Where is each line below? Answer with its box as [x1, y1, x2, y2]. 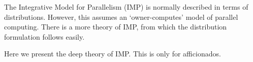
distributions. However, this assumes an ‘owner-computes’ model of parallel [4, 11, 238, 22]
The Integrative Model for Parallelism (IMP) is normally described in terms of [4, 2, 248, 12]
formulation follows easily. [4, 31, 85, 42]
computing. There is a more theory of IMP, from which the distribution [4, 21, 227, 32]
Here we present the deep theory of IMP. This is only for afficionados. [4, 48, 221, 59]
